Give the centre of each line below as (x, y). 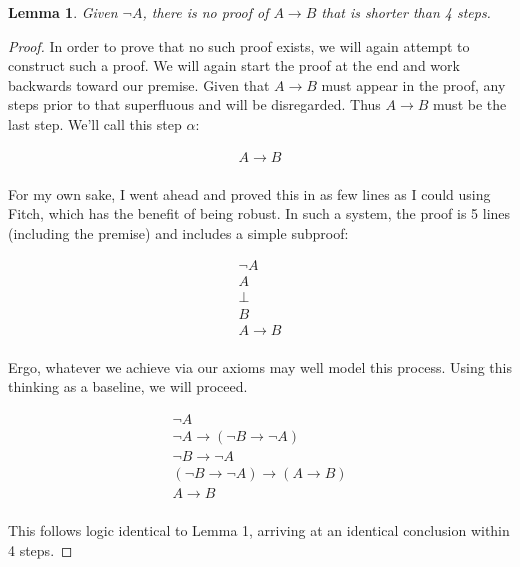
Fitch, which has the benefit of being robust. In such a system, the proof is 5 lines (259, 213)
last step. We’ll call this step (95, 123)
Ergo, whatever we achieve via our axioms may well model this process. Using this (260, 366)
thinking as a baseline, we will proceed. (128, 386)
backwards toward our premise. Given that (139, 84)
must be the (470, 104)
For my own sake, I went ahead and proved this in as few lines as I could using (249, 193)
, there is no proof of (205, 12)
